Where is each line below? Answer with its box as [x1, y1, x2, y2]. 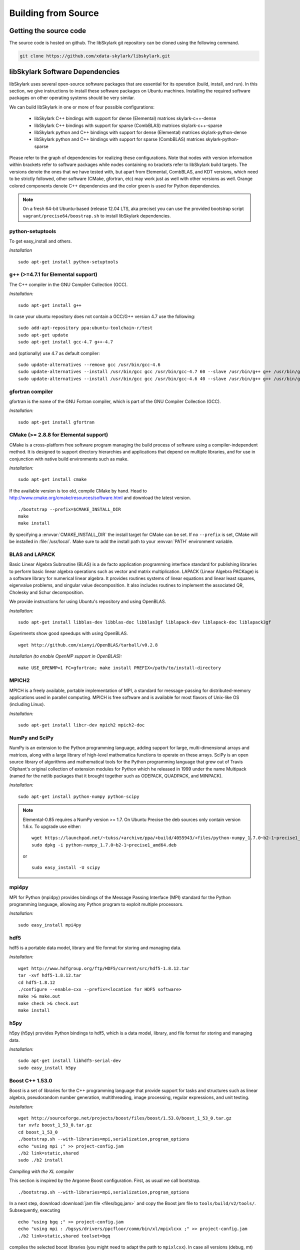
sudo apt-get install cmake [18, 476, 87, 482]
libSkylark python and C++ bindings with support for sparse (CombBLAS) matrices [34, 136, 205, 142]
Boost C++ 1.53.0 [9, 1077, 52, 1084]
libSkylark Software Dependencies [9, 67, 120, 76]
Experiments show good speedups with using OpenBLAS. [9, 630, 128, 636]
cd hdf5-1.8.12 [18, 979, 55, 985]
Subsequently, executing [9, 1207, 60, 1213]
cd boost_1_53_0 [18, 1129, 58, 1135]
